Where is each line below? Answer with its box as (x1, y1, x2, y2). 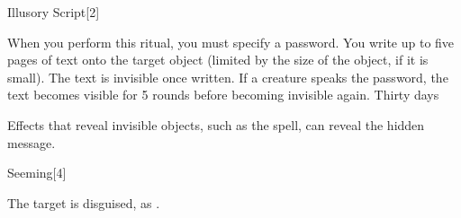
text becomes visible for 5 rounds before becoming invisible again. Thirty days (7, 85, 439, 104)
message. (7, 133, 56, 152)
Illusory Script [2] (7, 3, 100, 21)
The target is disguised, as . (7, 193, 160, 212)
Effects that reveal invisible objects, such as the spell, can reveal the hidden (7, 115, 425, 134)
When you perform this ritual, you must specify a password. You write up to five (7, 32, 455, 51)
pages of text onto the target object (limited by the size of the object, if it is (7, 50, 429, 69)
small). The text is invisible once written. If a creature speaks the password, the (7, 67, 448, 86)
